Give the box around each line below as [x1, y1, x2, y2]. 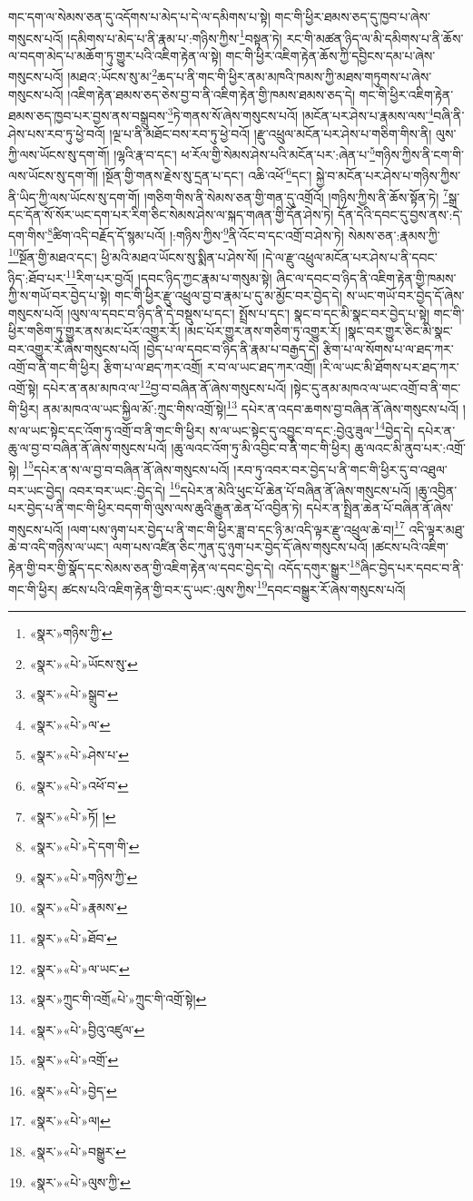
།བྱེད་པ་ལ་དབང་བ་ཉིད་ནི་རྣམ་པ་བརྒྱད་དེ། [143, 340, 320, 358]
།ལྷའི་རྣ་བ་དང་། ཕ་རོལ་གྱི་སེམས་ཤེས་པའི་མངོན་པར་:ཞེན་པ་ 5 [113, 143, 376, 163]
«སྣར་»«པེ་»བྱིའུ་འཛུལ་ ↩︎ [29, 1019, 145, 1039]
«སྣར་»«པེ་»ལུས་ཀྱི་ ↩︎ [29, 1172, 131, 1191]
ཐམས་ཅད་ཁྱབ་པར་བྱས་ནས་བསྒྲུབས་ [8, 105, 168, 124]
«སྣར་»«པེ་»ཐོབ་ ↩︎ [29, 928, 118, 947]
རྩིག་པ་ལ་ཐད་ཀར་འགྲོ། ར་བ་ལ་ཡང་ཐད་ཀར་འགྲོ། [103, 357, 316, 376]
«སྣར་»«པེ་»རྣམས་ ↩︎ [29, 898, 128, 917]
